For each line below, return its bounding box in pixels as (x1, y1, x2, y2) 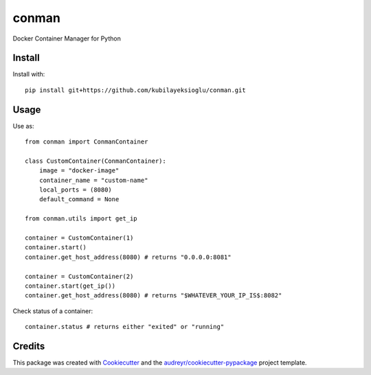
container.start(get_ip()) (25, 282, 116, 290)
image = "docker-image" (38, 167, 120, 174)
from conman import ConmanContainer (25, 138, 148, 146)
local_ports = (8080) (38, 186, 113, 194)
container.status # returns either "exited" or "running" (25, 323, 225, 331)
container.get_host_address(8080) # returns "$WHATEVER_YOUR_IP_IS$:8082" (25, 292, 282, 299)
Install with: (12, 70, 45, 78)
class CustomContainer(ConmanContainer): (25, 157, 166, 165)
